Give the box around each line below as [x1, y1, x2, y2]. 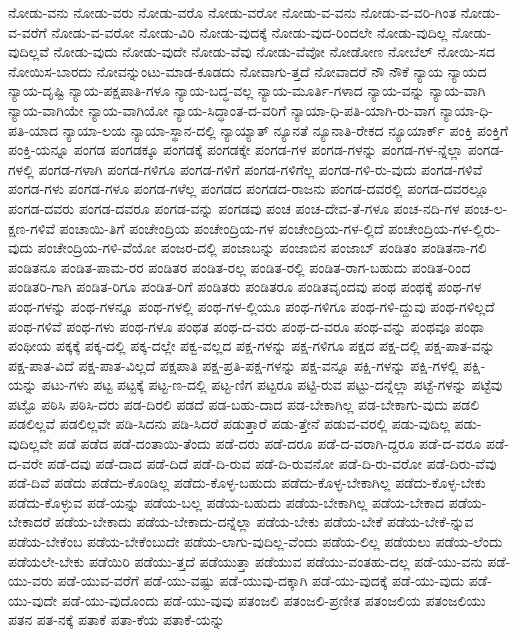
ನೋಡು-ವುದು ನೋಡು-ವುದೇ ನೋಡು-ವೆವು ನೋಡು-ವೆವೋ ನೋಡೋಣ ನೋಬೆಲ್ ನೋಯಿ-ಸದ [53, 41, 496, 62]
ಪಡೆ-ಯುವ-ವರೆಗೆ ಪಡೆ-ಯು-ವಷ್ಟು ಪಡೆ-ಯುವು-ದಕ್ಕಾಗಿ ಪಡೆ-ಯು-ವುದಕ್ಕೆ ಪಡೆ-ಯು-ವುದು [57, 570, 465, 591]
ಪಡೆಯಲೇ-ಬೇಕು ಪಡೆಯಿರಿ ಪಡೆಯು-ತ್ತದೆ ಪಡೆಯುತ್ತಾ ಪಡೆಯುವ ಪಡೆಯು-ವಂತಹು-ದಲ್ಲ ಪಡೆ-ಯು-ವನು [8, 550, 483, 571]
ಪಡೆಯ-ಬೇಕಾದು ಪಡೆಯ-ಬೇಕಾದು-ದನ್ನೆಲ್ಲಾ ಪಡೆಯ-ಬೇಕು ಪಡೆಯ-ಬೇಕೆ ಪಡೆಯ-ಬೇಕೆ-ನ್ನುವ [55, 511, 474, 532]
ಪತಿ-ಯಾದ [8, 119, 59, 140]
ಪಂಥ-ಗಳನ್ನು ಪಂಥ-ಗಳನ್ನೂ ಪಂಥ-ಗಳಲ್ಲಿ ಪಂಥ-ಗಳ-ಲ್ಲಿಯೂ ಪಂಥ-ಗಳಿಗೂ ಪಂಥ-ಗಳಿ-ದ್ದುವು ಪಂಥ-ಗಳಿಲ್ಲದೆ [8, 295, 495, 316]
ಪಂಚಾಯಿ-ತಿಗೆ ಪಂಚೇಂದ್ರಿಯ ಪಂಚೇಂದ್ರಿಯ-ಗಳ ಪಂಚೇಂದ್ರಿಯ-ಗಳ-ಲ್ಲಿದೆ [59, 217, 384, 238]
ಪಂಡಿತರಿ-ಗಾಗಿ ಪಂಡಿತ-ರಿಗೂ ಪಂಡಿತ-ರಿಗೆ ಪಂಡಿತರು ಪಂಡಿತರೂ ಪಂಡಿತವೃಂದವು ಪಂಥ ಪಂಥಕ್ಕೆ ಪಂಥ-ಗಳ [8, 276, 482, 297]
